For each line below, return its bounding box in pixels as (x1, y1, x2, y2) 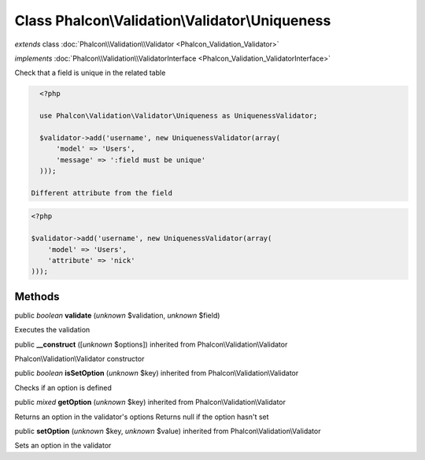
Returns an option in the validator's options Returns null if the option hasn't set (14, 412, 269, 421)
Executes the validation (14, 325, 91, 335)
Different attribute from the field (31, 188, 173, 197)
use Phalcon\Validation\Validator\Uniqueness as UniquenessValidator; (39, 111, 318, 121)
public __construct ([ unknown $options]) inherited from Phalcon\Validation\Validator (14, 339, 288, 349)
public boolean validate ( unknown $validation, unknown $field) (14, 310, 220, 320)
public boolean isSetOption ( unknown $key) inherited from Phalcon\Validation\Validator (14, 369, 299, 378)
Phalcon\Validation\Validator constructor (14, 354, 145, 364)
